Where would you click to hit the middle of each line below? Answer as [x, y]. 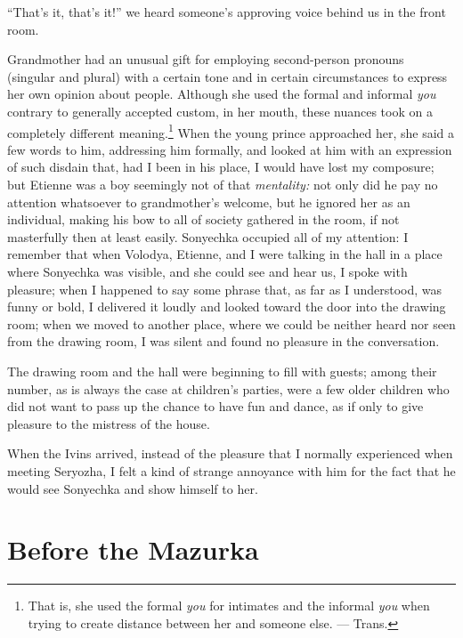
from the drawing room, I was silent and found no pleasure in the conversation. [223, 341]
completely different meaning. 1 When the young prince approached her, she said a [231, 131]
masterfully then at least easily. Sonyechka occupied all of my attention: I [208, 236]
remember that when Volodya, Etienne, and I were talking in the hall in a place [225, 254]
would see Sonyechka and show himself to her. [133, 488]
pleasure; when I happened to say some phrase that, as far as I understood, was [225, 289]
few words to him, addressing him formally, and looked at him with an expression [230, 149]
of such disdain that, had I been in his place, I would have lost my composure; [221, 167]
